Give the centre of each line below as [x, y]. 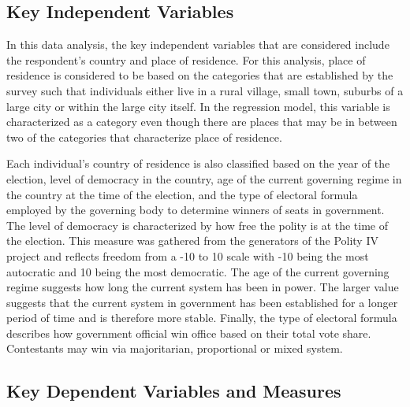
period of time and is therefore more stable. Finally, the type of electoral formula [202, 318]
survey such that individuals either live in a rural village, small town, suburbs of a [205, 90]
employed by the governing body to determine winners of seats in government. [196, 210]
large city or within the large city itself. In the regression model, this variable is [198, 106]
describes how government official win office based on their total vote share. [189, 333]
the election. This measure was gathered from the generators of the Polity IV [192, 240]
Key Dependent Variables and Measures [174, 391]
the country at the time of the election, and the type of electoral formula [182, 194]
